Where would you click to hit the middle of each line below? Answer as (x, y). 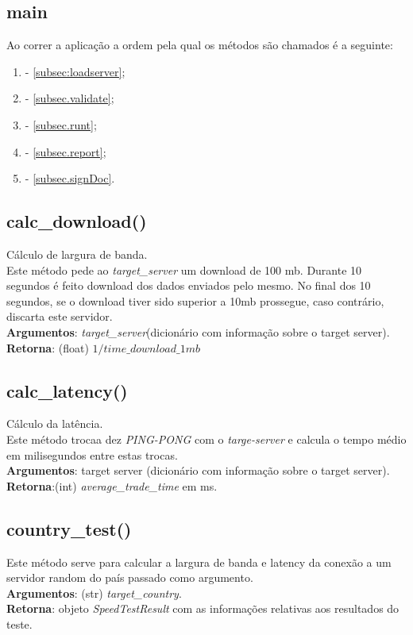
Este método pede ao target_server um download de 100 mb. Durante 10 (184, 269)
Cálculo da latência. (55, 423)
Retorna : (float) (48, 347)
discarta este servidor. (60, 316)
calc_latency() (67, 390)
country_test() (69, 528)
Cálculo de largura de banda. (77, 254)
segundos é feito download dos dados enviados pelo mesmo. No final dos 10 (189, 285)
